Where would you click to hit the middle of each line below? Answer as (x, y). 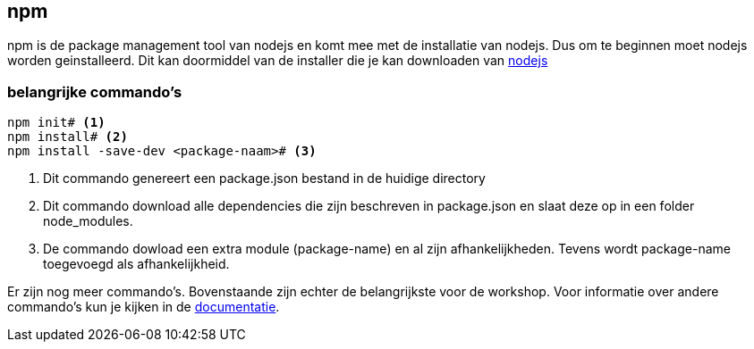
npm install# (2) (68, 137)
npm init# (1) (56, 123)
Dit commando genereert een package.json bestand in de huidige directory (264, 179)
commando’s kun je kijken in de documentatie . (144, 307)
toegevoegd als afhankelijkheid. (136, 264)
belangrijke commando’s (95, 91)
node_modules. (88, 221)
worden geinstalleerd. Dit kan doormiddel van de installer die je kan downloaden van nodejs (278, 61)
